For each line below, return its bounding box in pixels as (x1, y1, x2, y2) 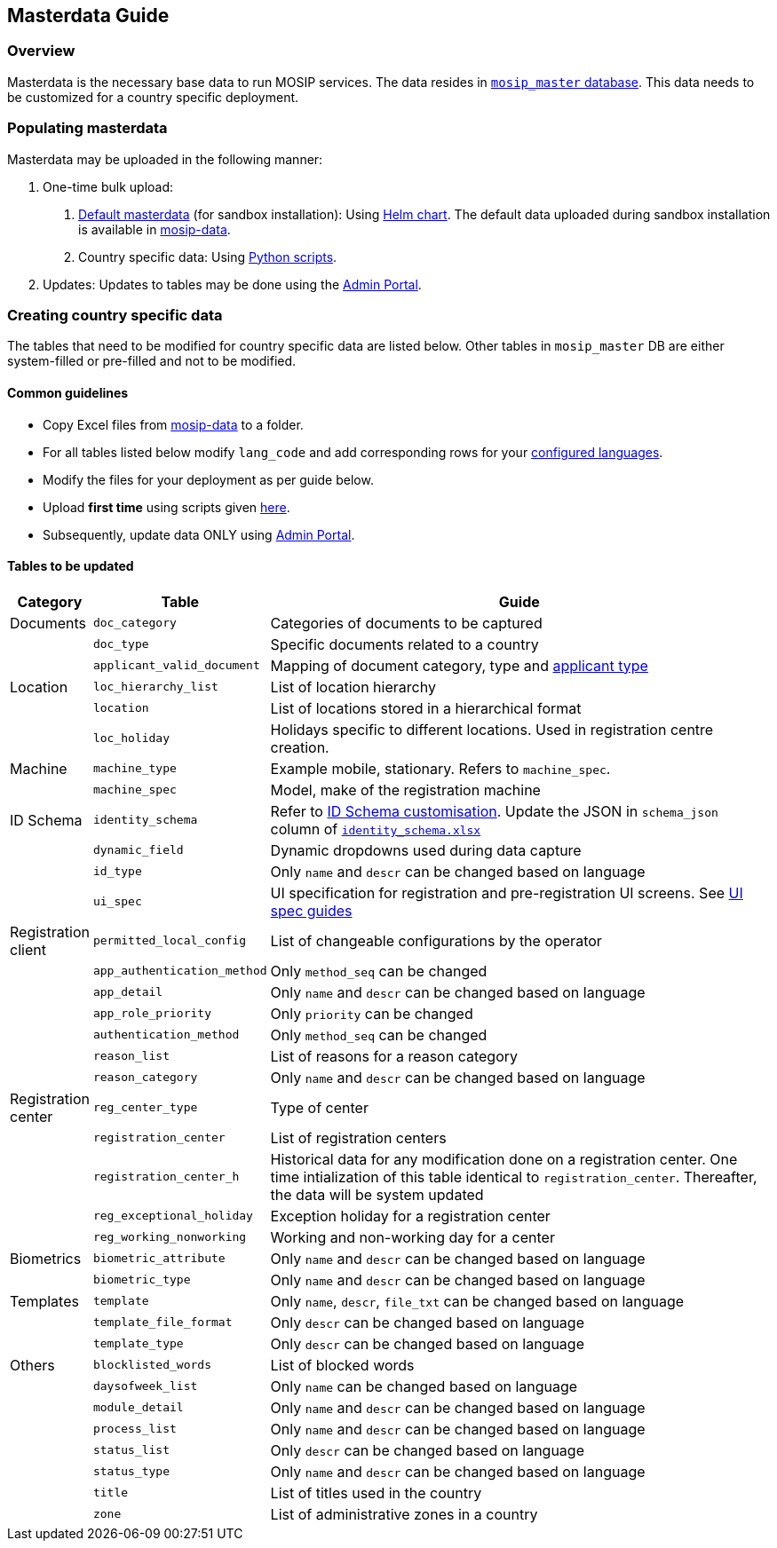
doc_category (92, 616, 177, 630)
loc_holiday (92, 731, 170, 746)
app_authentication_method (92, 964, 267, 978)
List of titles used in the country (270, 1483, 482, 1502)
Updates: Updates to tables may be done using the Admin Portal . (43, 276, 422, 292)
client (10, 940, 46, 959)
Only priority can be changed (270, 1004, 473, 1023)
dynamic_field (92, 843, 184, 857)
